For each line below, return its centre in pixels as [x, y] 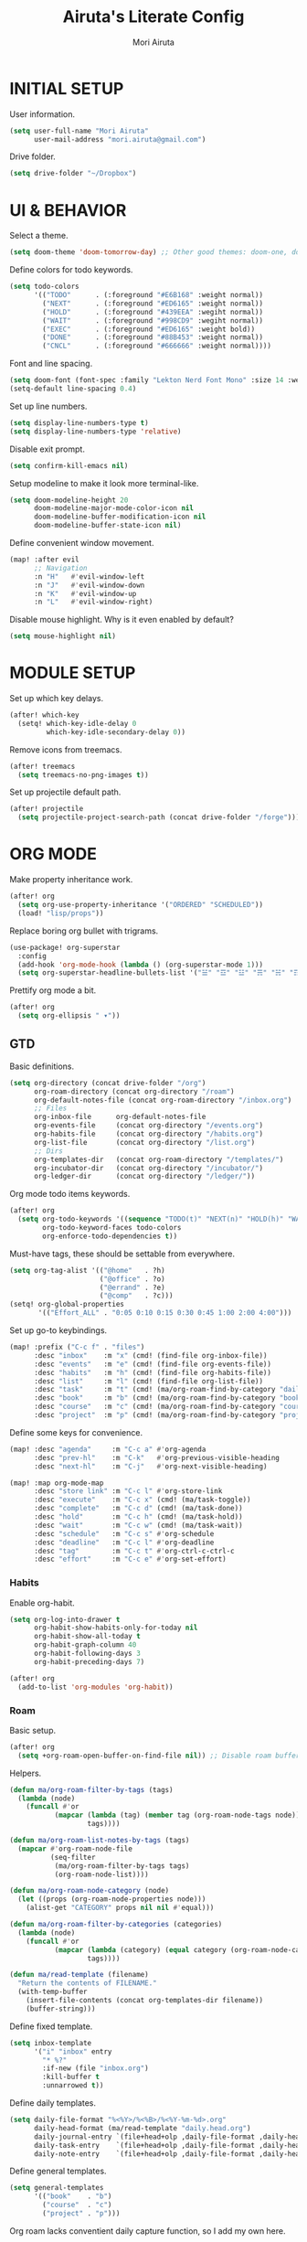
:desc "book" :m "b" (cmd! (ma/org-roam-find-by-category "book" [169, 1398]
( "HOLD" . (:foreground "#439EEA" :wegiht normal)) [153, 312]
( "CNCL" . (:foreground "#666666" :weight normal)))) [157, 346]
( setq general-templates [57, 2188]
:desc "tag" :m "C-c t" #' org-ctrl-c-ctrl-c [134, 1551]
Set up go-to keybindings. [58, 1330]
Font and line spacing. [51, 364]
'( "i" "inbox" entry [73, 2051]
